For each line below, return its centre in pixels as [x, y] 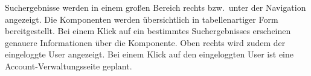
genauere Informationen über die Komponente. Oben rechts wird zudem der [145, 42]
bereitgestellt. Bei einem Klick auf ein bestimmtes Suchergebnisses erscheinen [148, 31]
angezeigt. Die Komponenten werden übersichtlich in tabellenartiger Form [142, 19]
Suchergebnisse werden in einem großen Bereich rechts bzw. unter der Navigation [155, 7]
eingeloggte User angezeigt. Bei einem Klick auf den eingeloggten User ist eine [149, 54]
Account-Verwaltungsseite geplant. [69, 66]
